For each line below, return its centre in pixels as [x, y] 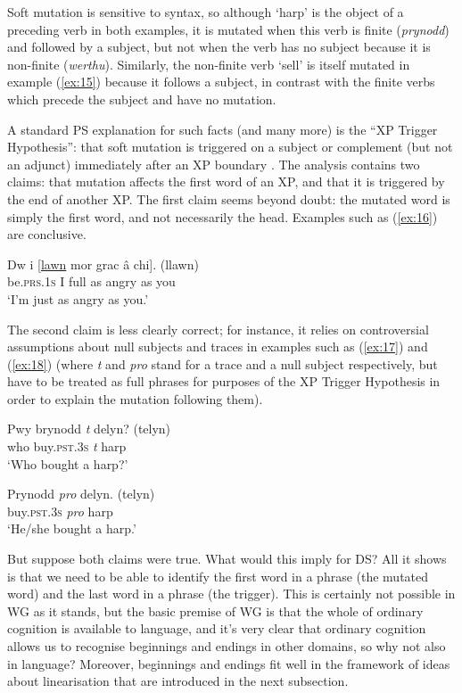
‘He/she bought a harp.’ [72, 528]
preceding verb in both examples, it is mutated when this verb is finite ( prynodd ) [228, 29]
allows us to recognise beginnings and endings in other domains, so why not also [227, 646]
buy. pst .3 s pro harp [60, 511]
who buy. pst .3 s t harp [67, 446]
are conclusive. [47, 234]
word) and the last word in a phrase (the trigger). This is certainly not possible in [231, 594]
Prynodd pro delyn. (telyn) [81, 494]
